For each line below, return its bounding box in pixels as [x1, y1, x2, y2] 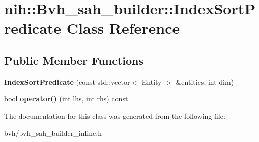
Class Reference [66, 18, 180, 39]
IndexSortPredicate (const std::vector [4, 76, 130, 87]
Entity [141, 76, 162, 87]
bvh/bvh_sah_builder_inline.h [4, 127, 102, 138]
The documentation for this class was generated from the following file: [4, 110, 225, 121]
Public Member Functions [4, 52, 143, 68]
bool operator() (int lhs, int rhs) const [4, 93, 128, 104]
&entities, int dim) [176, 76, 234, 87]
